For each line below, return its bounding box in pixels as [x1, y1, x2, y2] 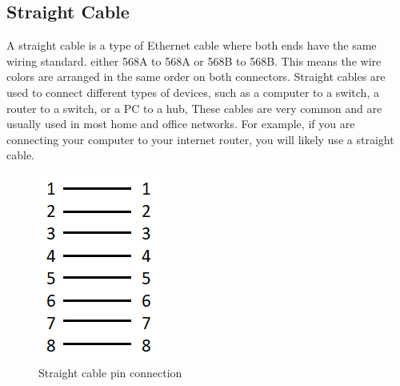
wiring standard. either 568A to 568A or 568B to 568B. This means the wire [6, 52, 382, 69]
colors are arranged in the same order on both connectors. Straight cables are [6, 68, 386, 85]
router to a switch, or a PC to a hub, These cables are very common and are [6, 99, 382, 116]
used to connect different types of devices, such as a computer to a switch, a [6, 83, 379, 100]
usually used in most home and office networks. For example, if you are [6, 115, 355, 132]
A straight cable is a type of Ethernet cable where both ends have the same [6, 37, 377, 54]
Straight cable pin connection [38, 364, 182, 380]
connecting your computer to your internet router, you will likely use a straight [6, 131, 394, 147]
